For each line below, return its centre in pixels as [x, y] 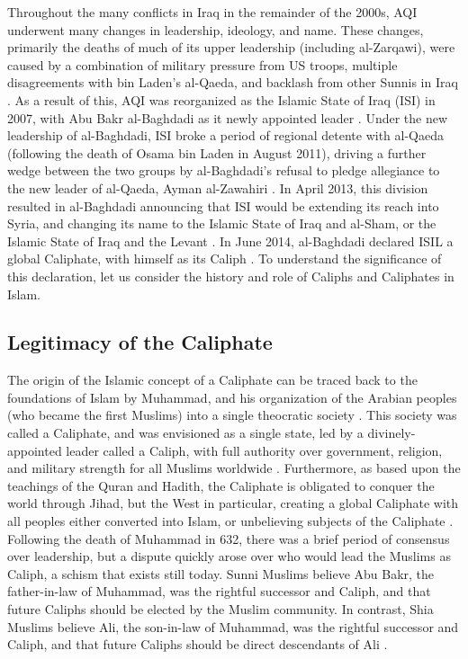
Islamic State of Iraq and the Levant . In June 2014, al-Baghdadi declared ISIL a [230, 240]
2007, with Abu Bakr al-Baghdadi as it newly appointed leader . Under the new [228, 117]
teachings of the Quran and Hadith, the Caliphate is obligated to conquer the [221, 485]
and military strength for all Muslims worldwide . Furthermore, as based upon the [234, 468]
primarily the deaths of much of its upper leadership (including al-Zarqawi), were [231, 47]
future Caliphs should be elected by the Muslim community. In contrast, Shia [220, 609]
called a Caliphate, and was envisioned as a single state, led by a [185, 433]
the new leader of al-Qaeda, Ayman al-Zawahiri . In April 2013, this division [218, 187]
